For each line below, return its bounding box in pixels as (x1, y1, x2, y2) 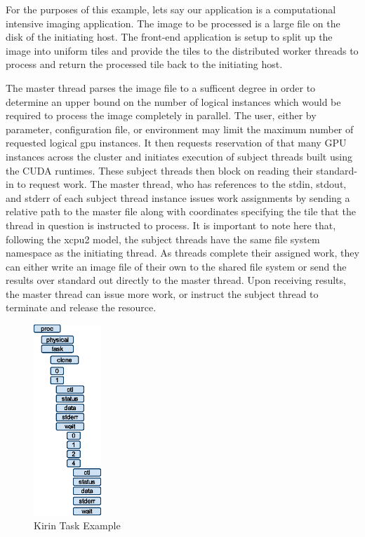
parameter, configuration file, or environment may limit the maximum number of (6, 121, 354, 136)
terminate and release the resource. (6, 300, 157, 315)
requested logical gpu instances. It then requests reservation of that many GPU (6, 135, 347, 150)
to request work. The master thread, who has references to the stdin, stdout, (17, 177, 347, 191)
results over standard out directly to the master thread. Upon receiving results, (6, 273, 346, 287)
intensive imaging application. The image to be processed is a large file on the (6, 15, 340, 30)
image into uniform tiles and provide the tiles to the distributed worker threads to (6, 43, 359, 57)
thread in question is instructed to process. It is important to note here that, (6, 217, 336, 232)
